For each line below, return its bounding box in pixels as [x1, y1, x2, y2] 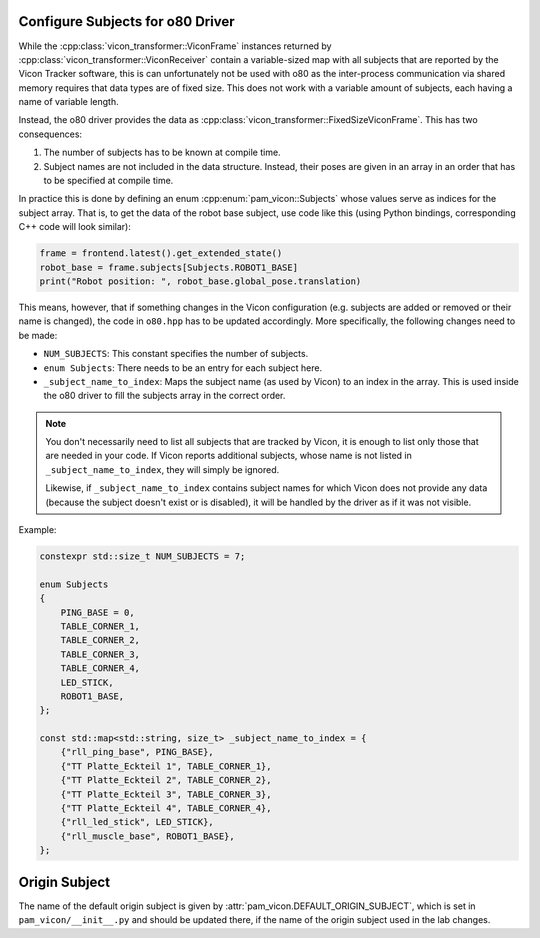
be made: [18, 329, 58, 341]
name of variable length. [18, 96, 119, 108]
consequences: [18, 128, 83, 140]
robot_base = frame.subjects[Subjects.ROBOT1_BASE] [39, 261, 299, 273]
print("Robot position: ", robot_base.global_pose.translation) [39, 275, 362, 287]
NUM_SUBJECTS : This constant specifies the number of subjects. [43, 348, 309, 360]
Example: [18, 524, 57, 536]
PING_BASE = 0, [60, 606, 135, 618]
